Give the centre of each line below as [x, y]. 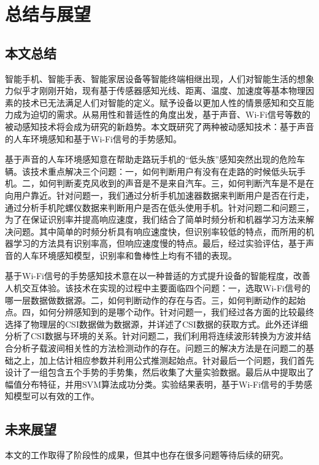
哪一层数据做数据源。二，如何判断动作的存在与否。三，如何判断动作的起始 [155, 300]
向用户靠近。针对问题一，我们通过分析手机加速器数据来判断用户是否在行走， [159, 195]
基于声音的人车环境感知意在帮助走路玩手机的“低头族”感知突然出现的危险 [151, 159]
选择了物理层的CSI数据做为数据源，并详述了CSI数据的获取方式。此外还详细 [156, 324]
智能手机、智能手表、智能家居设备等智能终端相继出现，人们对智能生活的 [151, 78]
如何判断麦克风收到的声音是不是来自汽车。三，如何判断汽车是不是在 [176, 183]
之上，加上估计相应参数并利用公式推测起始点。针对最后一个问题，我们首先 [163, 360]
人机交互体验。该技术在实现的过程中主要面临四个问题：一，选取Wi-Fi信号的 [158, 288]
